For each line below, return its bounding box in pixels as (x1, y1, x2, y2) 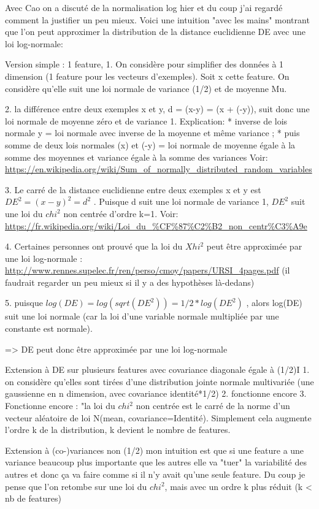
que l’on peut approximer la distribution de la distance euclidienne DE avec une (5, 25, 306, 38)
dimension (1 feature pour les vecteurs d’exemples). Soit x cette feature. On (5, 69, 290, 82)
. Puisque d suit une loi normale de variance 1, (93, 195, 269, 208)
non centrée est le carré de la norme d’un (136, 399, 290, 412)
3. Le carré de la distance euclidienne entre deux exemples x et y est (5, 183, 261, 196)
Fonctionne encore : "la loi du (5, 399, 115, 412)
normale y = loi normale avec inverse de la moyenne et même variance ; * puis (5, 126, 300, 139)
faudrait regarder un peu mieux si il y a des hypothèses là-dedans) (5, 275, 255, 288)
